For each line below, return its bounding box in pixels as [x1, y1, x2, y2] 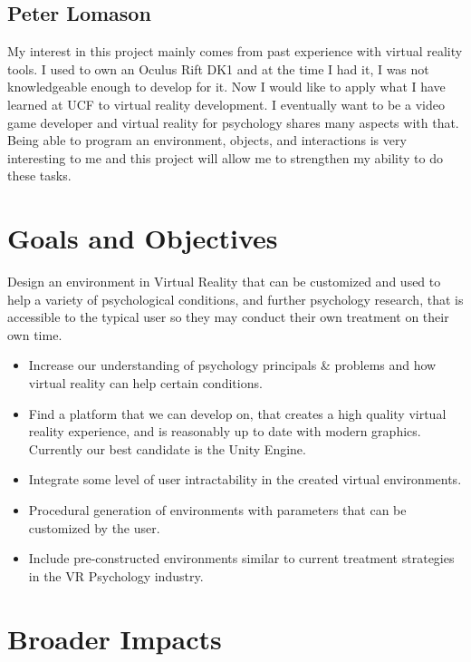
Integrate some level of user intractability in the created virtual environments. [28, 470, 462, 489]
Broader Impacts [7, 619, 222, 657]
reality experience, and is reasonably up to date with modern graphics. [28, 422, 421, 441]
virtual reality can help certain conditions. [28, 374, 263, 393]
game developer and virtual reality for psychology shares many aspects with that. [7, 112, 459, 131]
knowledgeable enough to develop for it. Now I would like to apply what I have [7, 77, 446, 96]
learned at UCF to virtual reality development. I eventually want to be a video [7, 94, 445, 113]
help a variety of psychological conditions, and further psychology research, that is [7, 289, 464, 308]
